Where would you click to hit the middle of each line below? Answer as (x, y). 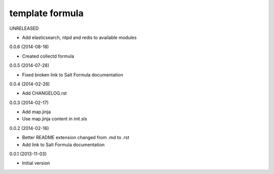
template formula (46, 13)
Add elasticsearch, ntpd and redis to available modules (79, 37)
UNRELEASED (24, 28)
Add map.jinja (36, 112)
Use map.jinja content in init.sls (55, 119)
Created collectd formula (48, 56)
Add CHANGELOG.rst (44, 93)
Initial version (36, 163)
